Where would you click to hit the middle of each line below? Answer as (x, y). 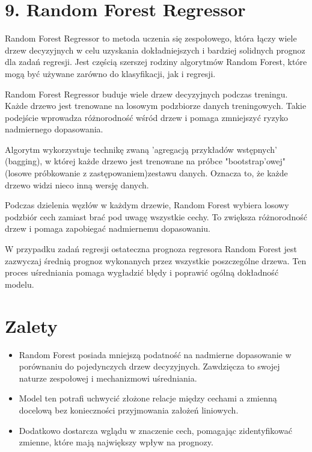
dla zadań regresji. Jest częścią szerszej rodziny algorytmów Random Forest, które (156, 62)
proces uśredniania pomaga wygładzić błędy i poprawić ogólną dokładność (142, 272)
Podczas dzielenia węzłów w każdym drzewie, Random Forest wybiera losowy (147, 205)
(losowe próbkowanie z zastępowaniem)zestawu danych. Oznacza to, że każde (146, 173)
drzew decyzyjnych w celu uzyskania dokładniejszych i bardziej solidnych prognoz (155, 50)
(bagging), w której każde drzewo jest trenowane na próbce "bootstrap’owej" (145, 161)
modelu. (20, 284)
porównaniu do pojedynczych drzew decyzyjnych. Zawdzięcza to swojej (149, 366)
